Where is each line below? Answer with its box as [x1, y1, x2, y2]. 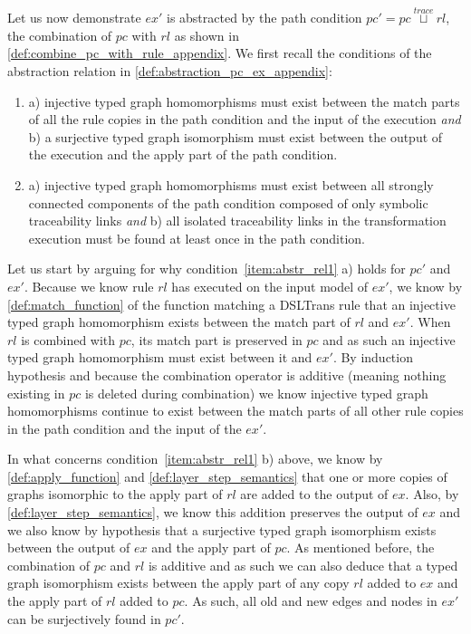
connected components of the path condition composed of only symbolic [28, 193, 428, 212]
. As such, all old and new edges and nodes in [184, 591, 437, 610]
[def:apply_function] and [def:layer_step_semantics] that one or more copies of [7, 466, 447, 485]
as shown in [174, 25, 239, 44]
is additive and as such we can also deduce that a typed [148, 555, 458, 574]
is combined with [21, 330, 116, 349]
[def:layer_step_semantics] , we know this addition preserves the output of [7, 503, 418, 522]
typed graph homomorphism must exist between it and [7, 348, 312, 367]
